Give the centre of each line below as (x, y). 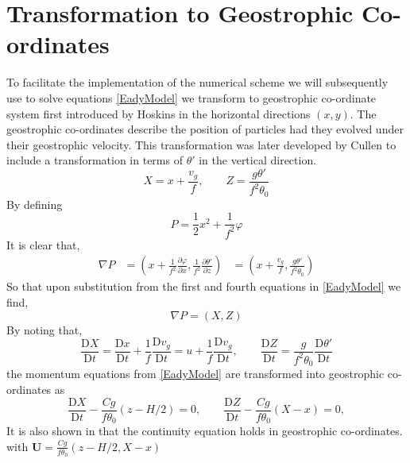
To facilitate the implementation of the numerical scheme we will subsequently (197, 82)
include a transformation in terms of (95, 160)
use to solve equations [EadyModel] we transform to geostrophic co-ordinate (191, 97)
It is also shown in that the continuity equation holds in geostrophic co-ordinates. (205, 431)
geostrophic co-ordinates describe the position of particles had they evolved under (205, 129)
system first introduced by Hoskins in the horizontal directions (159, 113)
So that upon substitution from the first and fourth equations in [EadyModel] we (204, 286)
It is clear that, (43, 244)
